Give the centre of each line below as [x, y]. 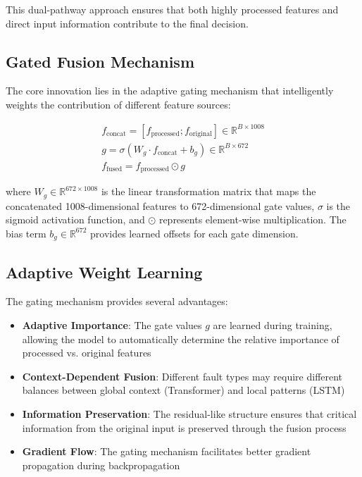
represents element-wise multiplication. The [252, 219]
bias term [26, 233]
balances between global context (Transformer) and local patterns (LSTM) [183, 390]
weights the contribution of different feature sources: [118, 104]
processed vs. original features [87, 353]
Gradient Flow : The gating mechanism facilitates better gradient [167, 451]
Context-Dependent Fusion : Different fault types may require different [182, 376]
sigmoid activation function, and [75, 219]
